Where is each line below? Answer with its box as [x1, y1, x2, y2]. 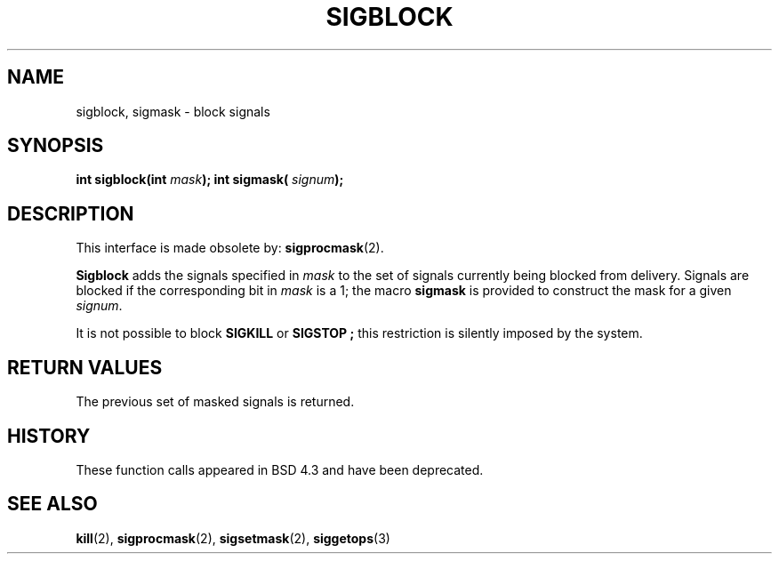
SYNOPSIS [7, 134, 104, 157]
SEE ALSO [7, 493, 98, 516]
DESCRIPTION [7, 202, 134, 225]
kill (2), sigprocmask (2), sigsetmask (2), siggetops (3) [76, 530, 390, 546]
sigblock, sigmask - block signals [76, 103, 270, 119]
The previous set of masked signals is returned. [76, 394, 355, 410]
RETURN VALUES [7, 356, 163, 379]
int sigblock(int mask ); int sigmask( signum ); [76, 172, 344, 188]
